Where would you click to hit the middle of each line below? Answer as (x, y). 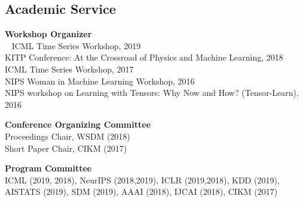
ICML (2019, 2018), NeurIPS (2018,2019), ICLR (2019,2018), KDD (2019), (142, 180)
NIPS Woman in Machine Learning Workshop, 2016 (100, 81)
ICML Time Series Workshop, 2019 (76, 45)
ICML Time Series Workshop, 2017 (69, 69)
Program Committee (48, 168)
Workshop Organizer (48, 34)
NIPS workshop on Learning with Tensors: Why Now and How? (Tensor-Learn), (152, 93)
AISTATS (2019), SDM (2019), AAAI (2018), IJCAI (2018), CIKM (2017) (141, 192)
